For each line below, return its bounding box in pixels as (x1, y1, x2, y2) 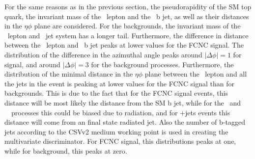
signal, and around (4, 59, 60, 69)
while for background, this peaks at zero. (4, 145, 127, 156)
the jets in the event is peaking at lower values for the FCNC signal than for (4, 78, 235, 88)
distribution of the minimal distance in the (4, 69, 133, 79)
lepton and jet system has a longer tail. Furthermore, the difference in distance (7, 30, 249, 40)
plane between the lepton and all (144, 69, 247, 79)
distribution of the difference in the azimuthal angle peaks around (4, 49, 202, 59)
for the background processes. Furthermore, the (91, 59, 234, 69)
